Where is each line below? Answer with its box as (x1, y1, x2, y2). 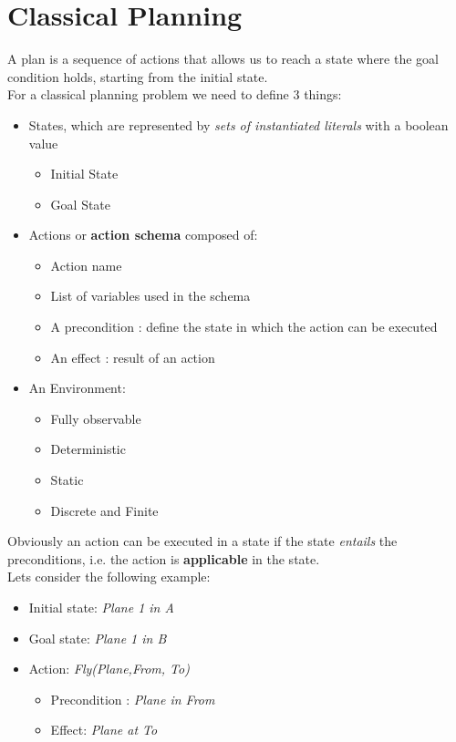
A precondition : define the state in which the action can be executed (50, 317, 438, 336)
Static (50, 470, 84, 490)
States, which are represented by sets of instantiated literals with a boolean (28, 115, 449, 134)
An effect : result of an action (50, 347, 215, 366)
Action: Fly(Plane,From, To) (28, 659, 190, 678)
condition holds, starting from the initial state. (7, 67, 268, 86)
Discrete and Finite (50, 500, 159, 520)
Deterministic (50, 439, 126, 459)
